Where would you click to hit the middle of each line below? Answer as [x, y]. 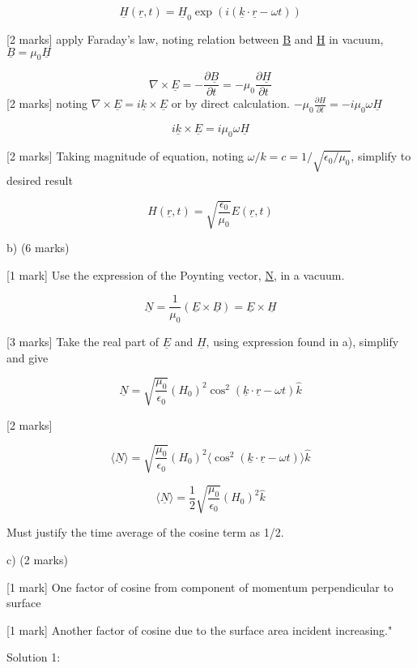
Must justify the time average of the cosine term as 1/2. [145, 532]
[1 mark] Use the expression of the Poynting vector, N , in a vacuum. [176, 274]
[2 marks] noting [47, 103]
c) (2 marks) [37, 560]
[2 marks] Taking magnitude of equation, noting [125, 156]
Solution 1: [34, 657]
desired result [40, 180]
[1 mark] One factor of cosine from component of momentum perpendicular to [200, 587]
